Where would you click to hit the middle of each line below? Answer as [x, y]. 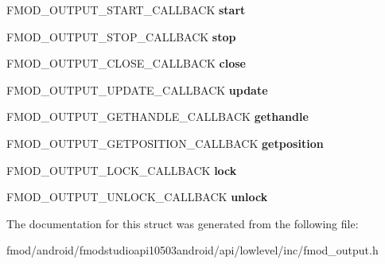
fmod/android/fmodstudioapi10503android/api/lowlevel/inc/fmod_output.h [192, 250]
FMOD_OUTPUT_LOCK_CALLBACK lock [122, 170]
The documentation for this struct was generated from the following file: [183, 223]
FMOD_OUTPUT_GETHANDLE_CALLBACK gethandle [157, 116]
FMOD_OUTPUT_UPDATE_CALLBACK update [137, 89]
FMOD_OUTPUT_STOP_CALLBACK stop [121, 36]
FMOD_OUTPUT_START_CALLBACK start [126, 10]
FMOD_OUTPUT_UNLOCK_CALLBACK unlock [137, 197]
